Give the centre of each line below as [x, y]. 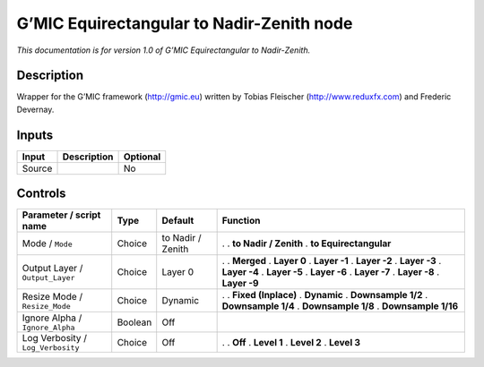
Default [178, 221]
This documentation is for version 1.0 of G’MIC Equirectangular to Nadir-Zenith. [164, 50]
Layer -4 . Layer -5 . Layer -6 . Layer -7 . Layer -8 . [331, 272]
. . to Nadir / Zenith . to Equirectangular [307, 243]
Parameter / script [61, 215]
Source [37, 168]
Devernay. [35, 109]
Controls [41, 194]
